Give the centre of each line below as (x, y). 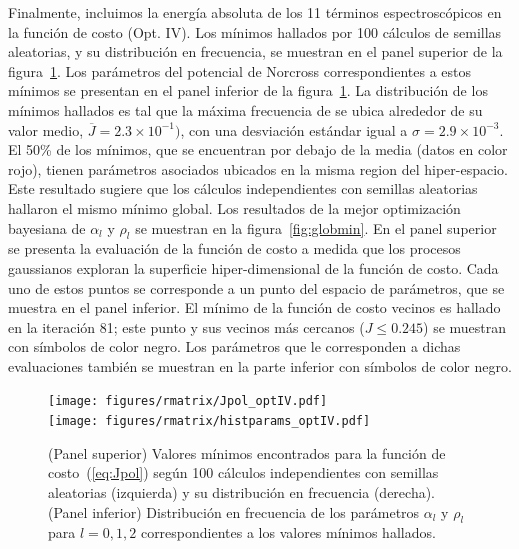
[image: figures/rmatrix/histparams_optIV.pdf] (209, 421)
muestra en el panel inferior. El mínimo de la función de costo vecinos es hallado (254, 307)
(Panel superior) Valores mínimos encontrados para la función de (247, 452)
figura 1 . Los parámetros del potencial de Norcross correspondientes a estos (240, 70)
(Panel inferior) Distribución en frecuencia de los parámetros (234, 511)
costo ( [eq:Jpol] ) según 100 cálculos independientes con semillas (243, 472)
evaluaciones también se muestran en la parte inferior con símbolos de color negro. (260, 365)
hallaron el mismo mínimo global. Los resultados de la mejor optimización (234, 207)
